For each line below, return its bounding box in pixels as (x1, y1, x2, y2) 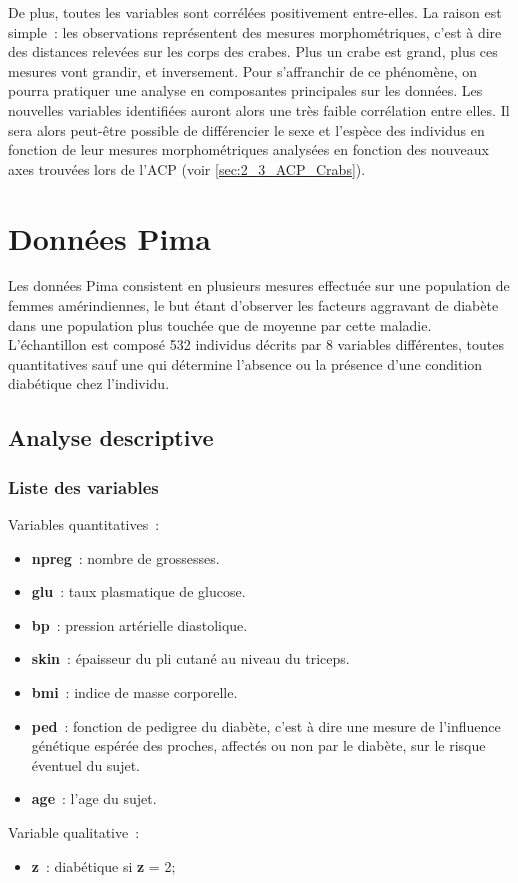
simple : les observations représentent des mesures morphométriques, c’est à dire (8, 21, 502, 42)
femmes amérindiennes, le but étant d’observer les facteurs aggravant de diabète (8, 295, 499, 316)
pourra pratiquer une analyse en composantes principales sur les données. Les (8, 80, 483, 101)
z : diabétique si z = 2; (31, 855, 176, 876)
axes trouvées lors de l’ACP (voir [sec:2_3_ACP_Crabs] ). (8, 158, 366, 179)
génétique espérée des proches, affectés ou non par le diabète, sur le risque (31, 735, 486, 756)
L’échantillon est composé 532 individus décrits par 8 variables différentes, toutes (8, 334, 504, 355)
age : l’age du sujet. (31, 788, 157, 809)
